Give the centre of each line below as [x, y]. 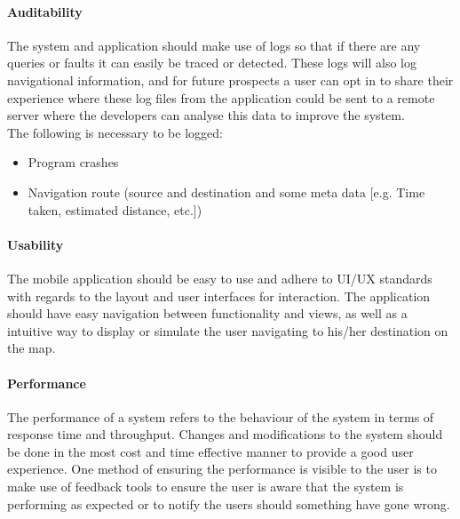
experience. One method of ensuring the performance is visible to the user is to [222, 469]
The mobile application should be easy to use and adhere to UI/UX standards [220, 278]
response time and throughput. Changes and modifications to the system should [225, 434]
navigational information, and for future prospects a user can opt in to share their [230, 80]
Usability [36, 244]
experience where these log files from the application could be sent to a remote [221, 97]
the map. [32, 348]
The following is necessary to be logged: [115, 132]
